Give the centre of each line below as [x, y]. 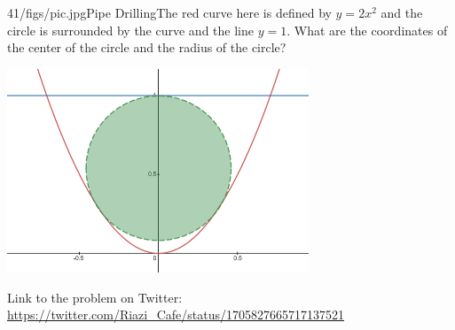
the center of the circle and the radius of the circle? [147, 47]
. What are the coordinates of [367, 30]
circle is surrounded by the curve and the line [130, 30]
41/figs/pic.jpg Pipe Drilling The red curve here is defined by [169, 12]
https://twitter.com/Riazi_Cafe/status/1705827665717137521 [176, 315]
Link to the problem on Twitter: [95, 297]
